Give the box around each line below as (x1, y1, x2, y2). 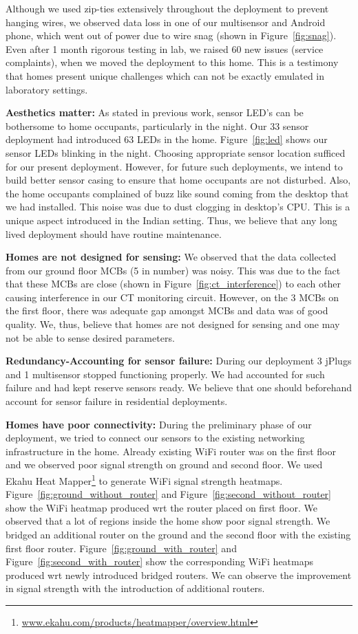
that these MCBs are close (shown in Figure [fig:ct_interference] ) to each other (6, 276, 341, 291)
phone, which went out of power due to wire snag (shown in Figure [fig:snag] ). (6, 28, 337, 43)
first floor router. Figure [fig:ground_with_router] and (6, 540, 237, 555)
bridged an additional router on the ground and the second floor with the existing (6, 527, 351, 542)
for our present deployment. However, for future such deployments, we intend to (6, 159, 343, 173)
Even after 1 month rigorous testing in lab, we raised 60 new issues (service (6, 41, 324, 56)
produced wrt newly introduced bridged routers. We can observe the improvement (6, 567, 352, 582)
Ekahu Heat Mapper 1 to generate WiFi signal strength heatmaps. (6, 472, 283, 488)
